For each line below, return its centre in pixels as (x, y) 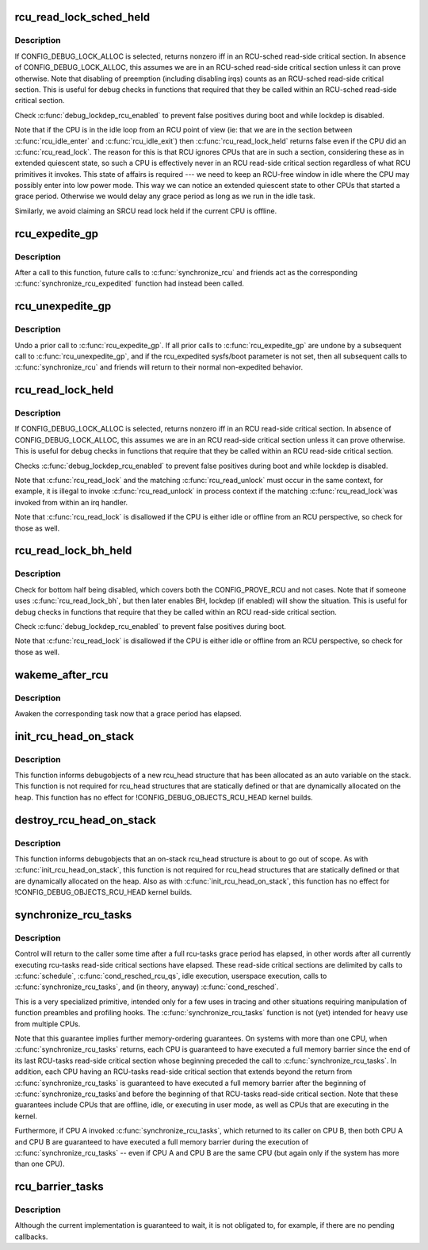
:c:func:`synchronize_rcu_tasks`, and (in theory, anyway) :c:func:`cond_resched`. (147, 987)
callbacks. (31, 1237)
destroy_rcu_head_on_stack (85, 820)
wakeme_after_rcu (61, 675)
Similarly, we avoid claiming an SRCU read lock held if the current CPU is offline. (146, 211)
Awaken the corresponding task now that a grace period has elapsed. (128, 713)
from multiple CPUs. (48, 1024)
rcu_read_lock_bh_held (73, 551)
